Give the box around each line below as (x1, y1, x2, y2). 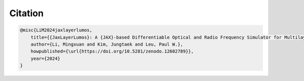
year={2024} (30, 56, 61, 61)
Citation (9, 8, 44, 19)
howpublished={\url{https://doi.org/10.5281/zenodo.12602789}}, (30, 49, 194, 54)
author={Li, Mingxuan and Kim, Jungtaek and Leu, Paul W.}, (30, 41, 183, 47)
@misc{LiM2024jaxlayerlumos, (20, 27, 93, 33)
